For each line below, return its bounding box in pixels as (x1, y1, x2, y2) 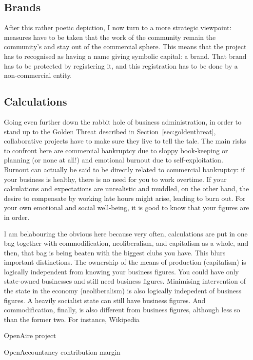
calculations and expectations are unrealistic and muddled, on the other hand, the (4, 183, 249, 194)
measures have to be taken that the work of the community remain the (4, 32, 216, 42)
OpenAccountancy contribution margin (4, 347, 120, 357)
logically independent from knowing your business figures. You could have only (4, 266, 239, 276)
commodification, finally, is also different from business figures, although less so (4, 305, 240, 315)
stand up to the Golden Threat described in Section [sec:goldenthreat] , (4, 126, 216, 136)
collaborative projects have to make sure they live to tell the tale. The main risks (4, 136, 246, 146)
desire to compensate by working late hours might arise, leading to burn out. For (4, 193, 246, 203)
